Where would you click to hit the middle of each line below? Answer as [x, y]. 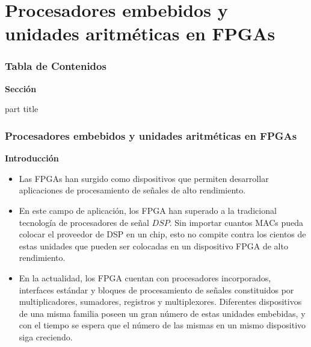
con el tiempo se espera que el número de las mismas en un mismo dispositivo [162, 325]
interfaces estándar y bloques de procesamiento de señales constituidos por [156, 289]
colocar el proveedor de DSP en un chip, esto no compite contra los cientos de [162, 234]
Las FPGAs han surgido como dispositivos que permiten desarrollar [144, 178]
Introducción [32, 158]
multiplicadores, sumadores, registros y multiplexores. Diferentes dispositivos [160, 302]
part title [22, 109]
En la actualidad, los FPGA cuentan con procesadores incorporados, [145, 277]
